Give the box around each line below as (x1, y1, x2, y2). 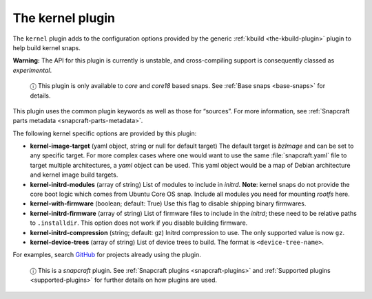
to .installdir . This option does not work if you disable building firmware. (30, 219, 248, 227)
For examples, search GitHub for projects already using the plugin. (12, 251, 201, 259)
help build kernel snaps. (12, 43, 81, 52)
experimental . (12, 66, 52, 74)
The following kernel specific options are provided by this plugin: (12, 129, 197, 137)
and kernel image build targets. (30, 170, 118, 179)
